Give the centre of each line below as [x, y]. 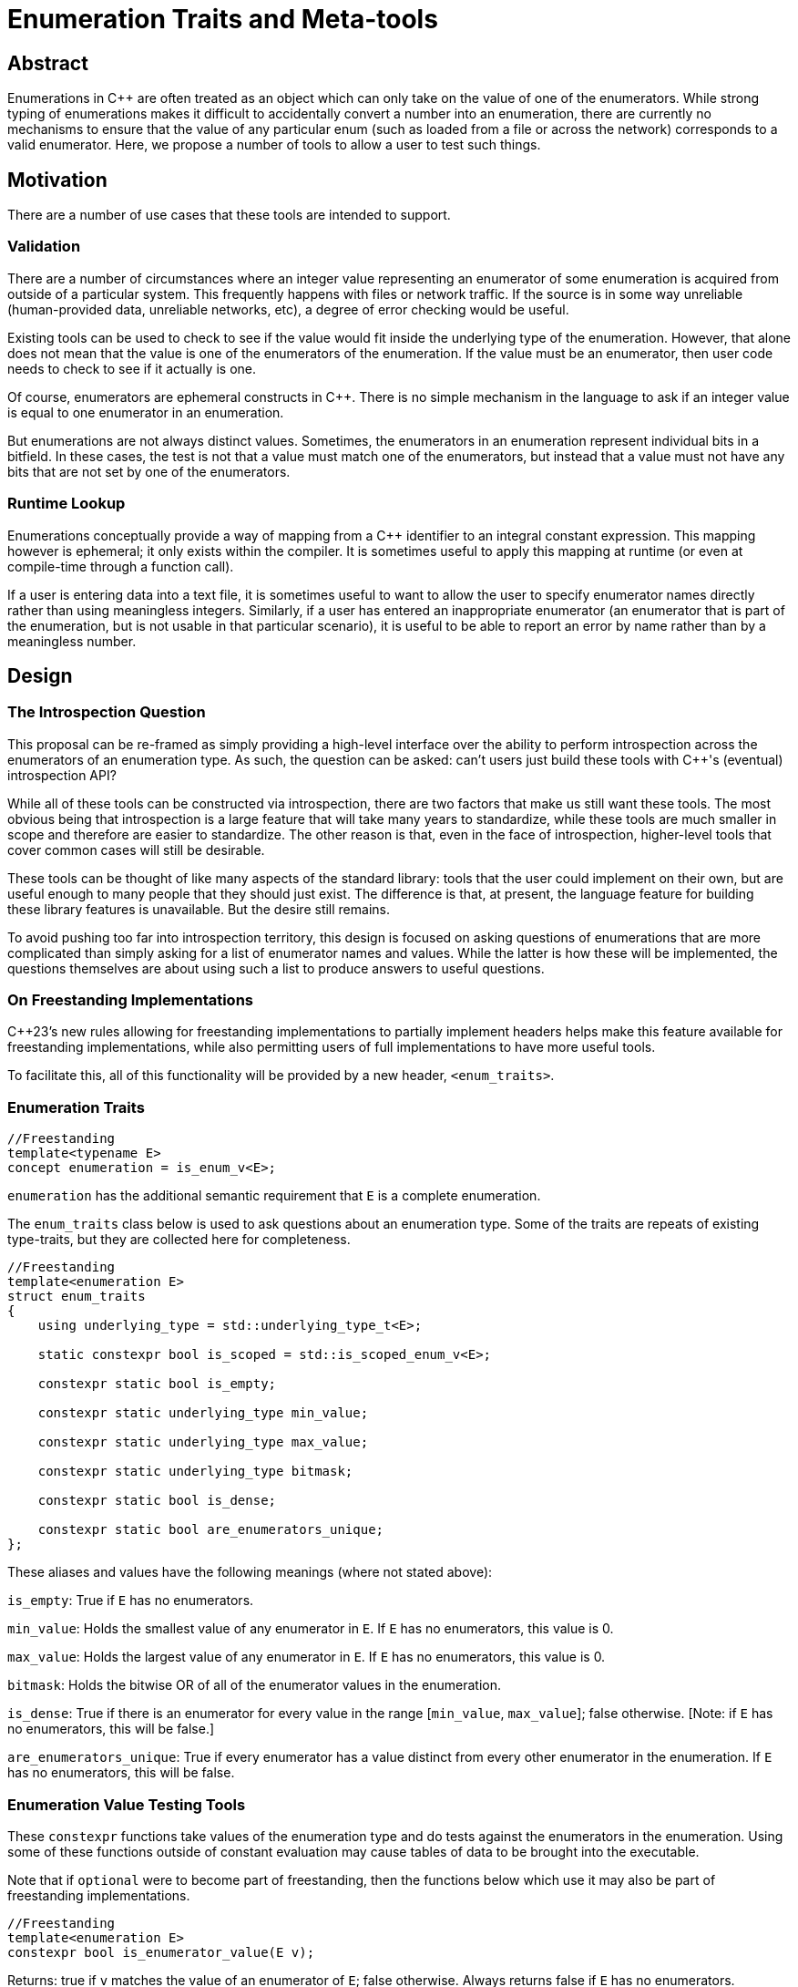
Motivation [57, 180]
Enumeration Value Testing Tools [127, 1804]
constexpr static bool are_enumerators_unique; [211, 1530]
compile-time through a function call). [121, 566]
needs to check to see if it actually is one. [132, 368]
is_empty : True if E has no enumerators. [131, 1601]
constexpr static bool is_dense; [157, 1501]
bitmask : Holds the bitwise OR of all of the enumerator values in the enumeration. [254, 1685]
